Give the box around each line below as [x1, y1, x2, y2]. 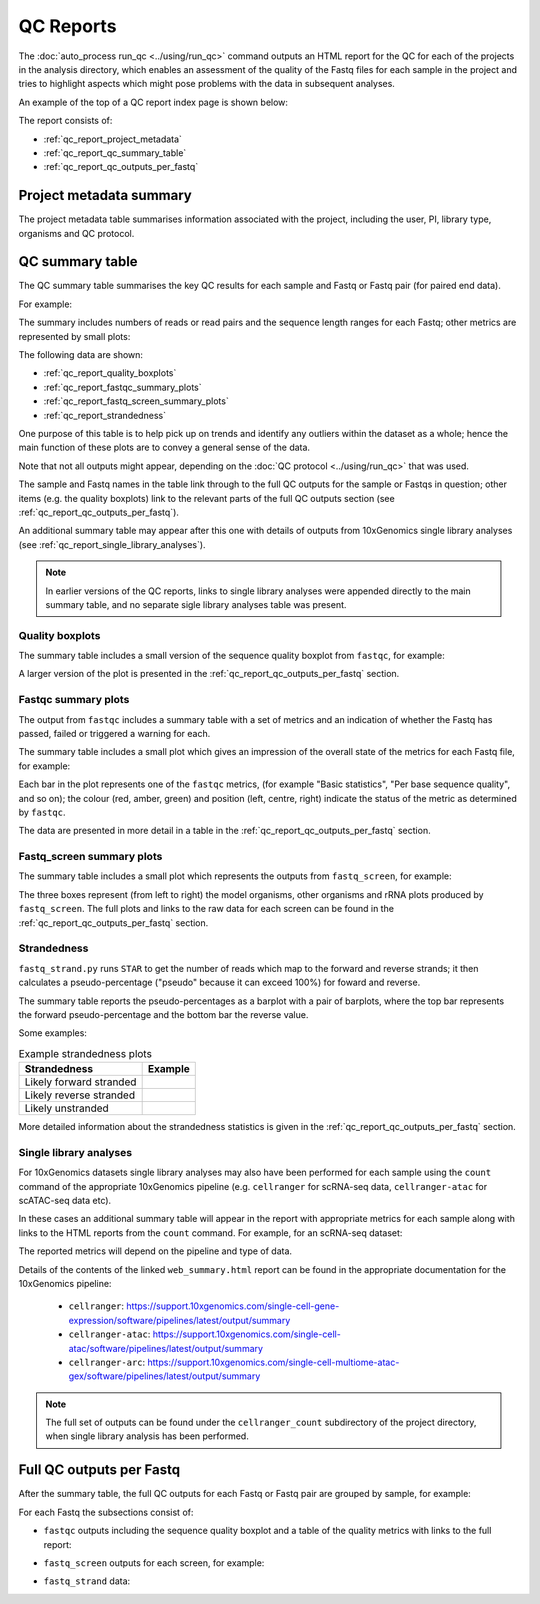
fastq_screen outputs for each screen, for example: [43, 1556, 265, 1569]
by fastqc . [18, 806, 66, 818]
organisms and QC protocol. [18, 227, 135, 239]
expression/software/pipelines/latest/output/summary [68, 1314, 291, 1326]
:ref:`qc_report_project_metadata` [43, 133, 182, 145]
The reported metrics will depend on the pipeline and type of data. [18, 1245, 293, 1257]
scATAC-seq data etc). [18, 1195, 112, 1207]
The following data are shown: [18, 349, 144, 361]
